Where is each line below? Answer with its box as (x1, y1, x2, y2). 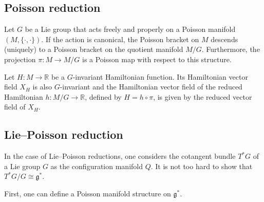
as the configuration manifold (50, 160, 143, 171)
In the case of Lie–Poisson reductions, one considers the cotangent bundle (4, 151, 236, 161)
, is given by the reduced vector (153, 91, 252, 102)
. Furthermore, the (201, 44, 260, 54)
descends (211, 33, 238, 44)
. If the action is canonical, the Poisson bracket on (41, 33, 199, 44)
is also (32, 81, 52, 92)
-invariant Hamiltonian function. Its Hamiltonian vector (72, 71, 248, 82)
